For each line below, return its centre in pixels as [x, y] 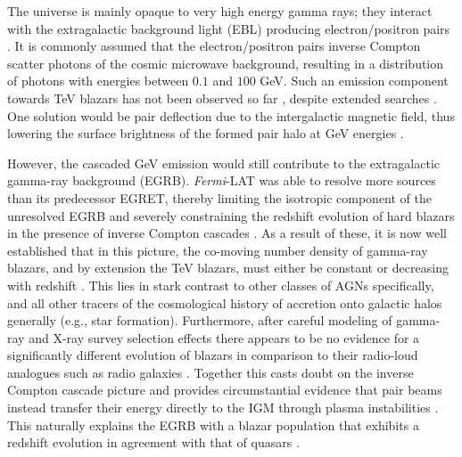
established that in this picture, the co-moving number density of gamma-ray [218, 250]
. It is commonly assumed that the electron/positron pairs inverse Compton [214, 46]
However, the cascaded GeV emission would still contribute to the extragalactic [224, 163]
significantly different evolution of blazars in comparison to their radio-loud [213, 355]
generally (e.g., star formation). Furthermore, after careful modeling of [200, 320]
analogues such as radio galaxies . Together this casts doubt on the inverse [210, 372]
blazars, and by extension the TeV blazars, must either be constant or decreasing [228, 268]
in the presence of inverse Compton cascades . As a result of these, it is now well [227, 233]
